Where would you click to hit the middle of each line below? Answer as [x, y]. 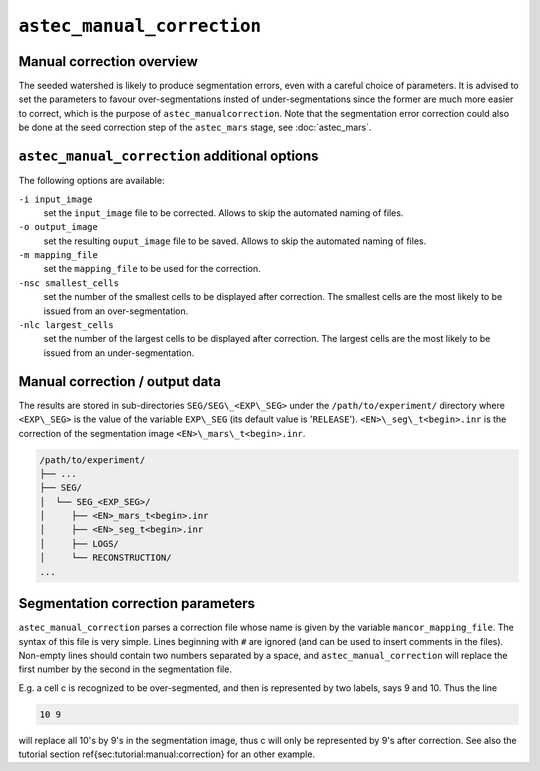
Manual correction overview [108, 61]
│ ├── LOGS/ [79, 543]
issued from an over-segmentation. [116, 311]
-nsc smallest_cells [69, 283]
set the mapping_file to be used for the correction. [152, 269]
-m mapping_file [58, 255]
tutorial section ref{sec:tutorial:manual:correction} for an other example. [166, 754]
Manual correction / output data [120, 381]
